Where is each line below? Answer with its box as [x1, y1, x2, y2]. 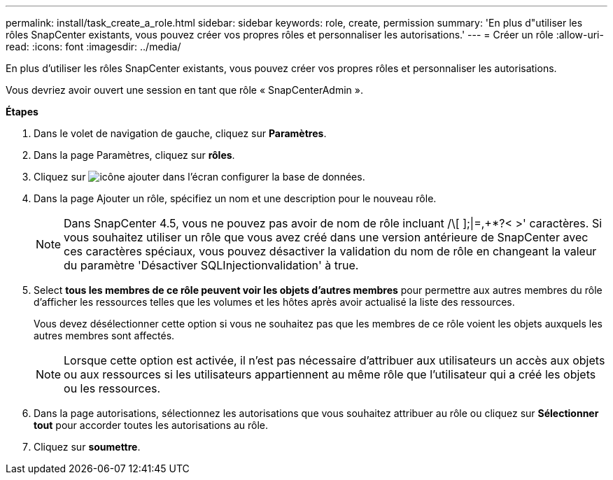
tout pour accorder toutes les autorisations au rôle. [34, 419, 269, 431]
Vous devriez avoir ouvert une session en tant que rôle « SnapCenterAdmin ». [6, 84, 363, 96]
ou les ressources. [64, 381, 161, 395]
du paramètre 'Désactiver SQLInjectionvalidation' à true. [64, 258, 359, 272]
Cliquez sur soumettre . [34, 441, 141, 453]
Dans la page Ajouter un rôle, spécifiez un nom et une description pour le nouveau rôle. [34, 192, 437, 204]
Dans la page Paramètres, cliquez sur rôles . [34, 149, 235, 161]
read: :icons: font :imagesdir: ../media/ [6, 41, 181, 52]
